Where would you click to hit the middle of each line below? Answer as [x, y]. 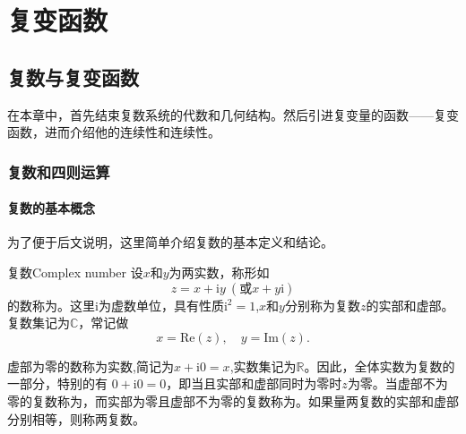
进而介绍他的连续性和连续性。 [132, 132]
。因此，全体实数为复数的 [380, 366]
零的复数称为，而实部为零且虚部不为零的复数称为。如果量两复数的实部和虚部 [233, 400]
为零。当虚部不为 [397, 383]
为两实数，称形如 [219, 272]
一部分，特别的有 [57, 383]
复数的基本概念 [51, 208]
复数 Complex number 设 [75, 272]
